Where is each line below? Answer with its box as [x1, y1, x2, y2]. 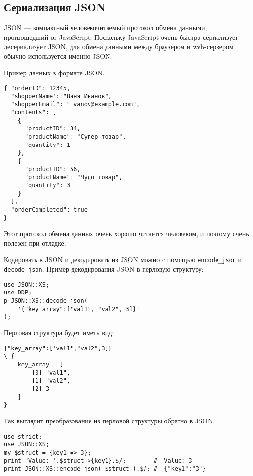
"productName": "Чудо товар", [24, 174, 123, 181]
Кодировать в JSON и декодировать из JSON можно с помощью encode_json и [4, 254, 242, 264]
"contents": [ [11, 109, 56, 116]
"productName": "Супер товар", [24, 133, 126, 141]
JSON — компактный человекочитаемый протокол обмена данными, [4, 22, 207, 33]
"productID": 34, [24, 125, 81, 132]
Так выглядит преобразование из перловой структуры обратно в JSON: [4, 415, 215, 425]
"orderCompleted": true [11, 206, 88, 214]
